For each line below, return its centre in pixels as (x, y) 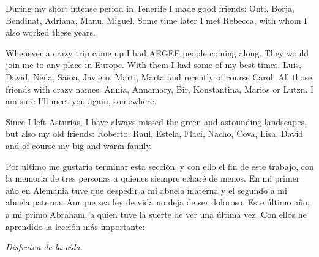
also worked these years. (51, 32)
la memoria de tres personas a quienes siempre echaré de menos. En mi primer (153, 178)
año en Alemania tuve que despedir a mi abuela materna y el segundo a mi (146, 190)
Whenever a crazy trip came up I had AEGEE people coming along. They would (157, 52)
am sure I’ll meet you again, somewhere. (81, 101)
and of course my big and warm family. (79, 145)
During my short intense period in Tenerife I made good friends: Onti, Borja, (150, 8)
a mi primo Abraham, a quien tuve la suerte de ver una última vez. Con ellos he (156, 214)
